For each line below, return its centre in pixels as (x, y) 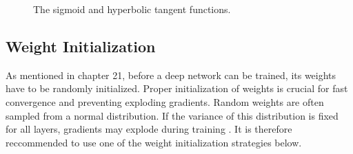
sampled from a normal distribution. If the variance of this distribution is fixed (172, 115)
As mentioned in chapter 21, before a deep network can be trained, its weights (171, 75)
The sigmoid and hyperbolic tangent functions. (132, 9)
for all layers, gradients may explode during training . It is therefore (149, 129)
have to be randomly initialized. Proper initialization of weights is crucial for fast (177, 88)
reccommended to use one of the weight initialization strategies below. (154, 142)
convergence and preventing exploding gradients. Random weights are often (165, 101)
